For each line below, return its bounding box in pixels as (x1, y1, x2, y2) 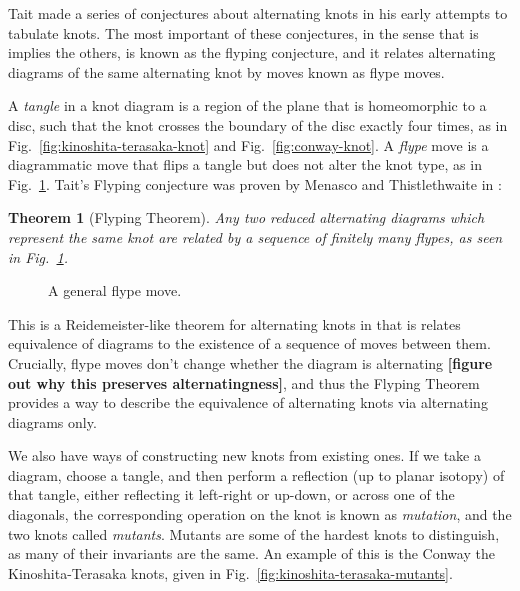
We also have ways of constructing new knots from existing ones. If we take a (8, 445, 481, 466)
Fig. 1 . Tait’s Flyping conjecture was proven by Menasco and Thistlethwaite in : (8, 173, 502, 194)
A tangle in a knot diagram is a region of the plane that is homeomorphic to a (8, 95, 487, 116)
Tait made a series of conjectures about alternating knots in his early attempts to (8, 3, 508, 23)
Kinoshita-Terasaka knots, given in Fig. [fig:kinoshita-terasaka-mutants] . (8, 562, 453, 583)
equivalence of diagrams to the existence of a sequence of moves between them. (8, 333, 491, 354)
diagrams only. (8, 411, 97, 432)
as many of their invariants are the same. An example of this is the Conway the (8, 543, 495, 564)
